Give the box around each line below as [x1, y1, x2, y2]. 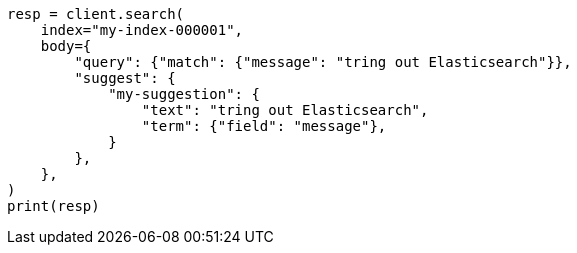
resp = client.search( [7, 6, 185, 22]
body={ [40, 38, 92, 54]
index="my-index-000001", [40, 22, 244, 38]
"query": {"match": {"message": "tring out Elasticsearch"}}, [74, 54, 572, 70]
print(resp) [7, 198, 100, 214]
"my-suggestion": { [108, 86, 260, 102]
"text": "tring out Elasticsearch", [141, 102, 429, 118]
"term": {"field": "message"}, [141, 118, 387, 134]
